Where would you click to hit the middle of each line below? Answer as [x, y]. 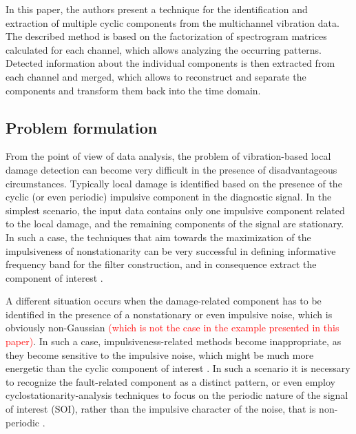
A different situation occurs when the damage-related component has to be [164, 301]
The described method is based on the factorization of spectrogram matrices [166, 36]
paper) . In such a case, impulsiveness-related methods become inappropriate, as [174, 341]
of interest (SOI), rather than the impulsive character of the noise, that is [161, 409]
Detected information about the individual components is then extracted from [170, 63]
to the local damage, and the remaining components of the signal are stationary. [175, 224]
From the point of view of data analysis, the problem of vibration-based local [168, 156]
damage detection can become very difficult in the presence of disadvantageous [171, 169]
